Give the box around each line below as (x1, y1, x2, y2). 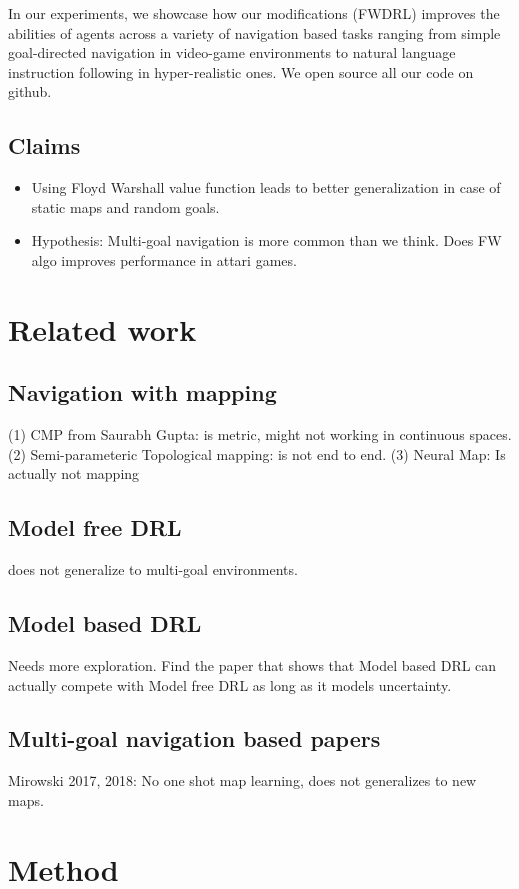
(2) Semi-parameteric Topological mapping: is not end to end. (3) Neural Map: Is (8, 443, 506, 464)
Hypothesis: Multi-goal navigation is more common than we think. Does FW (31, 230, 502, 251)
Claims (8, 130, 81, 161)
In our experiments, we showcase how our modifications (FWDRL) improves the (8, 3, 500, 23)
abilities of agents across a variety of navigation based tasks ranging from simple (8, 22, 501, 43)
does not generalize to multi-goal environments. (8, 559, 298, 580)
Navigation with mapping (8, 377, 277, 408)
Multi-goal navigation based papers (8, 723, 381, 754)
